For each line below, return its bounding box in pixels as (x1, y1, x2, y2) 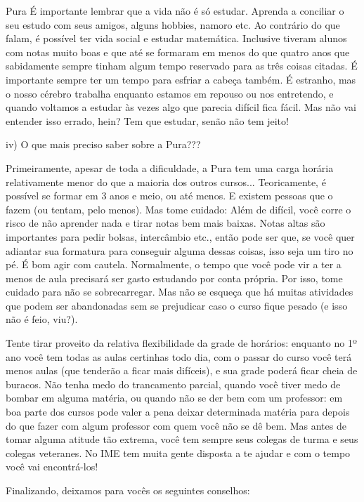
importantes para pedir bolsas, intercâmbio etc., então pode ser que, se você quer (6, 229, 355, 244)
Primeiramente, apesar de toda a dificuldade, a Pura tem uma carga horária (6, 160, 334, 175)
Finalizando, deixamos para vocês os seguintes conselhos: (6, 483, 250, 497)
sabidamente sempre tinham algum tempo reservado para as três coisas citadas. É (6, 58, 358, 73)
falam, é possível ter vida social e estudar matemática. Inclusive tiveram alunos (6, 31, 347, 46)
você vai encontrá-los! (6, 459, 98, 474)
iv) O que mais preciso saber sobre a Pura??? (6, 137, 201, 152)
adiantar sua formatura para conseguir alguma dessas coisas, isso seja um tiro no (6, 243, 353, 258)
